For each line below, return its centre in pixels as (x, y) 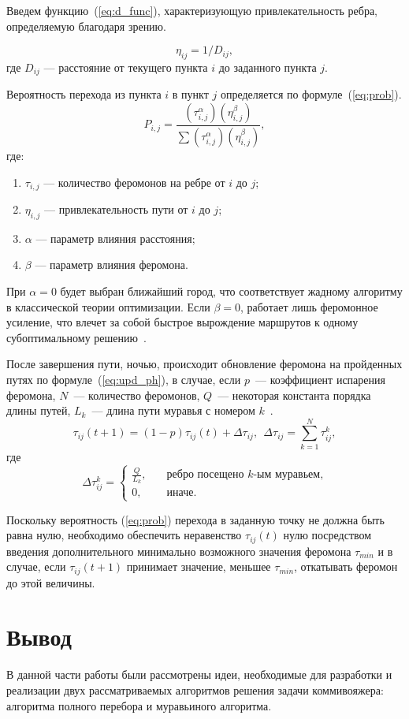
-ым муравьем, (288, 475)
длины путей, (39, 410)
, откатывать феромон (346, 566)
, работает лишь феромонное (309, 306)
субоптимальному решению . (76, 337)
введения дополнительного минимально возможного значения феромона (179, 551)
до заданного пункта (268, 67)
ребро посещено (205, 475)
